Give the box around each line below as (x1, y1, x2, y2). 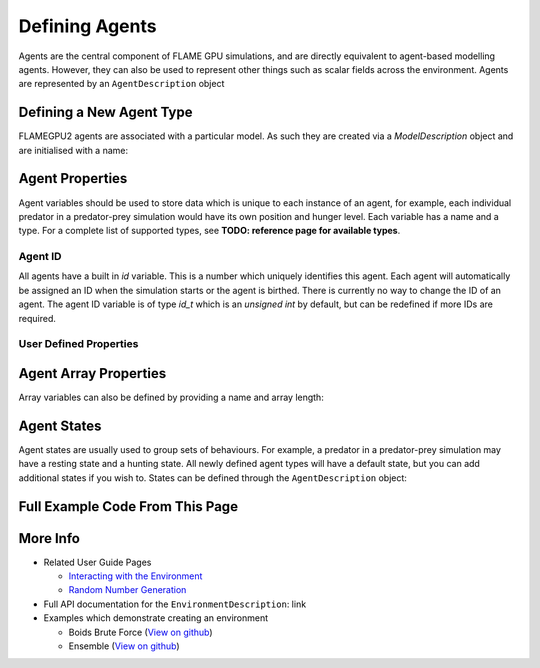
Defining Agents (18, 15, 157, 37)
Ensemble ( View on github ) (68, 640, 180, 652)
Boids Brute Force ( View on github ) (68, 626, 214, 638)
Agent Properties (18, 170, 128, 187)
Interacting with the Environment (68, 570, 203, 582)
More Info (18, 530, 80, 547)
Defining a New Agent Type (18, 104, 194, 121)
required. (18, 312, 57, 324)
